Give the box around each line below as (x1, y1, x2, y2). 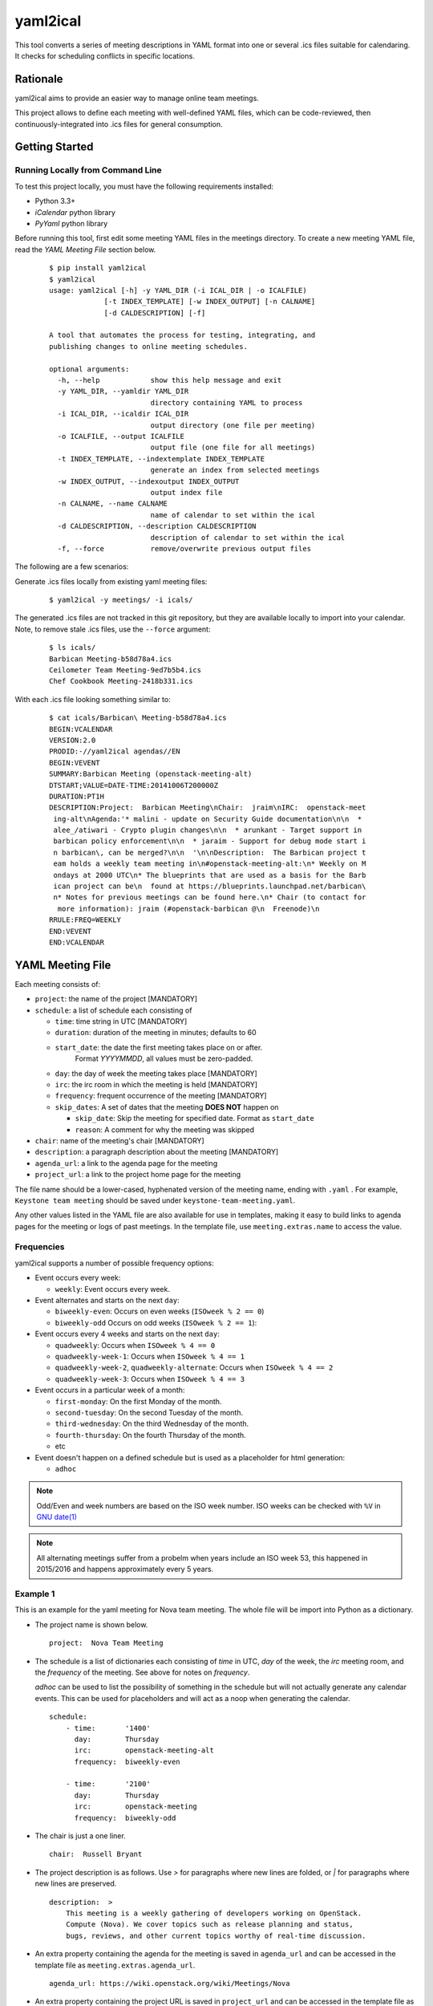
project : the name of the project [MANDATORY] (34, 994, 198, 1004)
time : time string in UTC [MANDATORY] (55, 1017, 188, 1026)
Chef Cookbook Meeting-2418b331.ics (49, 676, 193, 686)
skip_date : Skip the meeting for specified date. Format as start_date (75, 1114, 314, 1123)
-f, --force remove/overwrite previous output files (57, 544, 312, 553)
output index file (150, 488, 223, 497)
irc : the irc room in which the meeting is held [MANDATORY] (55, 1080, 258, 1090)
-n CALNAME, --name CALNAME (57, 499, 168, 509)
